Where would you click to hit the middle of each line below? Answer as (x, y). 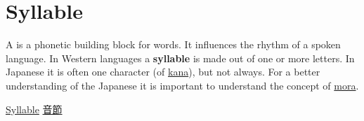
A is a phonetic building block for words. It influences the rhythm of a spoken (173, 44)
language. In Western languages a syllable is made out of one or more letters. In (180, 58)
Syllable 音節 (34, 109)
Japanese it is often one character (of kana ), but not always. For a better (163, 72)
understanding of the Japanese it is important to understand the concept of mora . (182, 85)
